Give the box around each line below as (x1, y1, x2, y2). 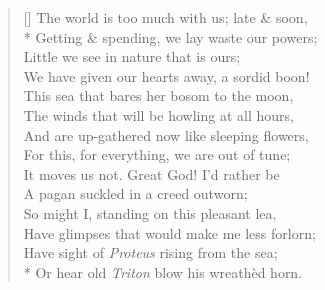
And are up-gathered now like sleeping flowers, (23, 124, 309, 145)
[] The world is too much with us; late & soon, (23, 7, 308, 27)
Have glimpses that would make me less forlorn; (23, 222, 316, 243)
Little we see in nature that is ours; (23, 46, 241, 67)
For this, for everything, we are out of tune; (23, 144, 291, 165)
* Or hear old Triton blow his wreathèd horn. (23, 261, 303, 282)
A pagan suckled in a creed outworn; (23, 183, 248, 204)
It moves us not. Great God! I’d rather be (23, 163, 280, 184)
